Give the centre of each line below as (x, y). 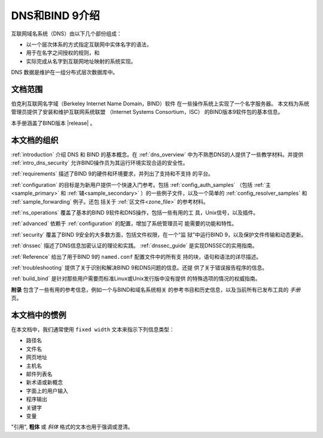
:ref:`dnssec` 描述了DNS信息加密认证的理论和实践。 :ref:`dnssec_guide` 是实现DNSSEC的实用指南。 (134, 246)
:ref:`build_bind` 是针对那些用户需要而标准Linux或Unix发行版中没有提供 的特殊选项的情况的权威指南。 (136, 279)
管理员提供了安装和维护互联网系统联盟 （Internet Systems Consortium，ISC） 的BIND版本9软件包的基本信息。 (147, 112)
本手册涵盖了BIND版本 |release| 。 (53, 123)
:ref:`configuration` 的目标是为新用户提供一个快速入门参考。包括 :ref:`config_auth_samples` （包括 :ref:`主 (141, 185)
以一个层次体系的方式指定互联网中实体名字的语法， (89, 44)
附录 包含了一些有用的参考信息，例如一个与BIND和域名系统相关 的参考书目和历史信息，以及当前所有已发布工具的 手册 (156, 289)
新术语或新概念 (44, 382)
